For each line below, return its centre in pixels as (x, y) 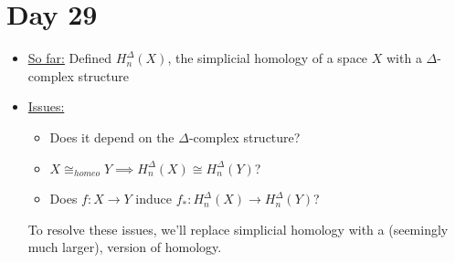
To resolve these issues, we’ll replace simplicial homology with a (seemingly (238, 229)
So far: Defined (70, 58)
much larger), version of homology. (125, 247)
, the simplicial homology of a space (268, 58)
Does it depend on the (112, 137)
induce (153, 199)
